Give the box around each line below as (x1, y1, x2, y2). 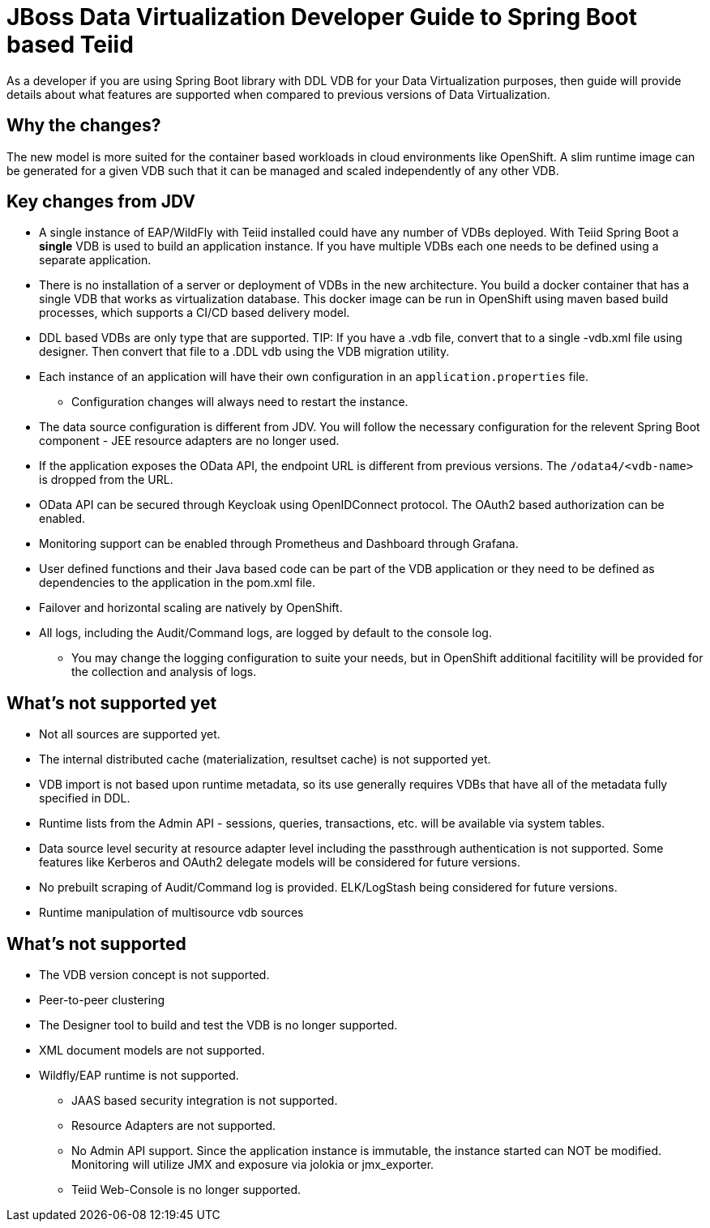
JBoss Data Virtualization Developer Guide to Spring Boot (6, 3, 637, 31)
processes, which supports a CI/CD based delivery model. (39, 306, 350, 320)
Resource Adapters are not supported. (71, 1119, 276, 1133)
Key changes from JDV (6, 191, 195, 212)
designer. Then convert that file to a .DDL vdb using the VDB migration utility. (39, 344, 450, 359)
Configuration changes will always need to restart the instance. (71, 395, 408, 409)
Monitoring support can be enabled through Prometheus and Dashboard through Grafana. (39, 537, 519, 551)
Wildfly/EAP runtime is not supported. (39, 1068, 239, 1083)
